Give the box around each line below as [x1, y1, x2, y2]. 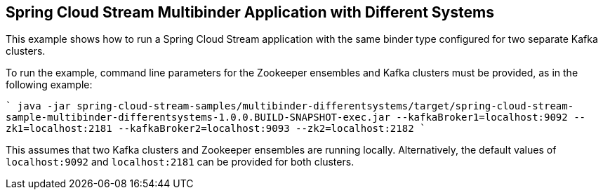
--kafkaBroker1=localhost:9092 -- [396, 112, 586, 123]
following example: [6, 79, 93, 91]
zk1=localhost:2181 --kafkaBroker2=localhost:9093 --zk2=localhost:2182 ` [6, 123, 426, 135]
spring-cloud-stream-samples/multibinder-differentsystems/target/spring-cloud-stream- [77, 100, 574, 112]
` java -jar [6, 100, 71, 112]
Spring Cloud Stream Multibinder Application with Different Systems [6, 4, 494, 21]
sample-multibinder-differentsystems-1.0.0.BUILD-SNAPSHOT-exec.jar [6, 112, 390, 123]
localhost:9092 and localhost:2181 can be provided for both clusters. [6, 156, 354, 168]
